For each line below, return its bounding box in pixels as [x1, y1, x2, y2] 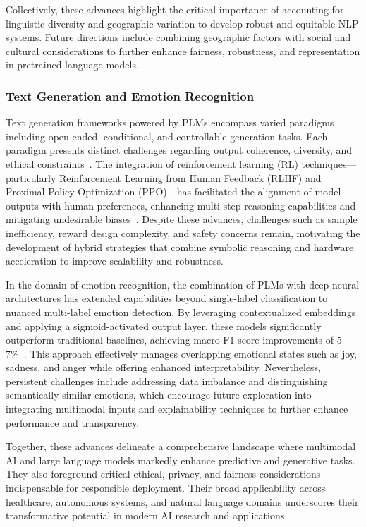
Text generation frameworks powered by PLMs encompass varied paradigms [6, 115, 334, 130]
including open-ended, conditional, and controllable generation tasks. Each [6, 128, 328, 143]
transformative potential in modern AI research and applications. [6, 508, 288, 523]
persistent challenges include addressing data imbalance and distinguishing [6, 373, 328, 388]
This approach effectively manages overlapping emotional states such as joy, [30, 346, 357, 361]
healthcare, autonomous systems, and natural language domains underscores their [6, 494, 359, 509]
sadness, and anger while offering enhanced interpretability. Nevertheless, [6, 360, 322, 375]
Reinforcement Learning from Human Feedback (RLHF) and [59, 170, 322, 185]
